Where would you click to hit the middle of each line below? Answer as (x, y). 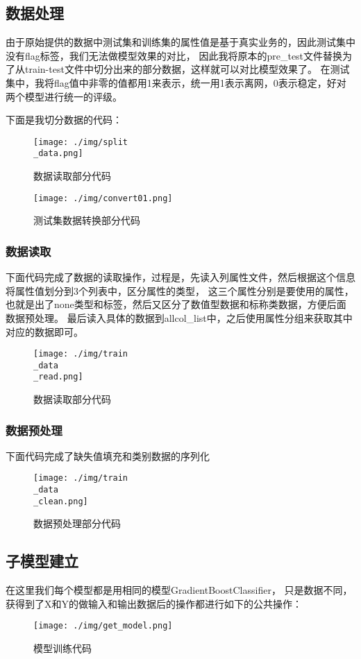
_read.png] (58, 377)
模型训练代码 (62, 648)
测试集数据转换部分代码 (87, 220)
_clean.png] (61, 501)
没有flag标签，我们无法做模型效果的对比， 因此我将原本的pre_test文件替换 (174, 55)
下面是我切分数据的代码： (64, 120)
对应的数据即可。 (44, 331)
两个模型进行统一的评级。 (64, 96)
